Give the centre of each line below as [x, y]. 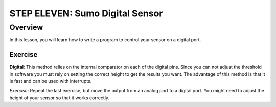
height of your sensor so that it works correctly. [60, 98]
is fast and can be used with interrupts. [51, 81]
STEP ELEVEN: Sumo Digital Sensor [86, 13]
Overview [26, 27]
